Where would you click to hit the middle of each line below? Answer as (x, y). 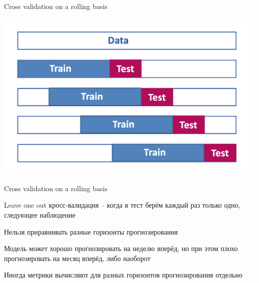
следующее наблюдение (40, 214)
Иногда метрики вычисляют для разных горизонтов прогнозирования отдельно (123, 275)
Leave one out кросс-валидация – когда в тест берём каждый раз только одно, (122, 205)
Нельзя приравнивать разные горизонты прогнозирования (91, 231)
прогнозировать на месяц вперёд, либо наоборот (77, 258)
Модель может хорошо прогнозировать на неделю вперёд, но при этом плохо (121, 248)
